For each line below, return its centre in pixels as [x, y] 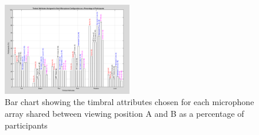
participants [26, 125]
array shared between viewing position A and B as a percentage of [124, 113]
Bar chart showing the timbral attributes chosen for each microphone [129, 102]
